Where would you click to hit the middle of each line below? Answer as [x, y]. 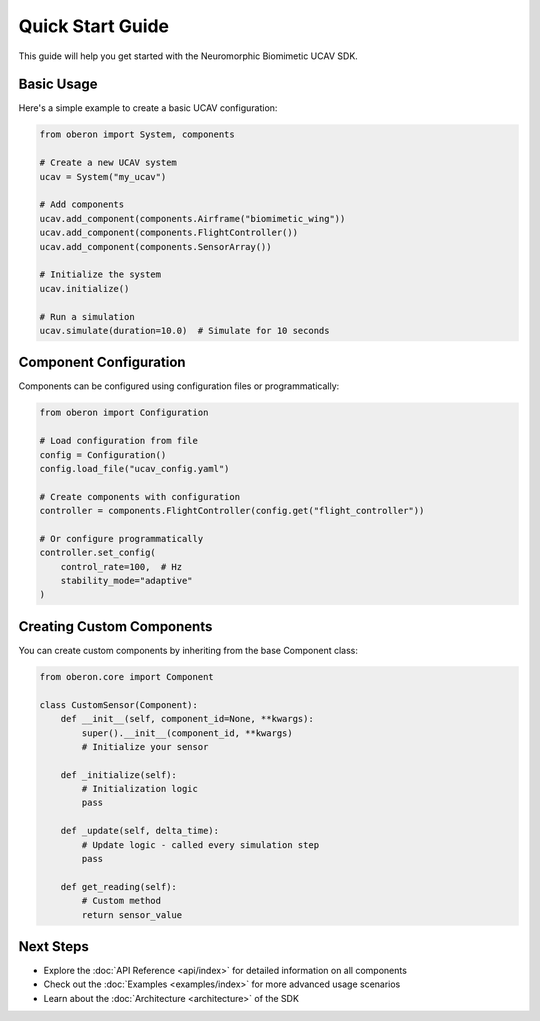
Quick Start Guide [94, 26]
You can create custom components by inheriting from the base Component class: [188, 650]
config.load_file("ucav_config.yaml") [134, 468]
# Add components [82, 204]
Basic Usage [58, 84]
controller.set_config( [98, 553]
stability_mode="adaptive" [127, 581]
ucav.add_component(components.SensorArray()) [155, 246]
